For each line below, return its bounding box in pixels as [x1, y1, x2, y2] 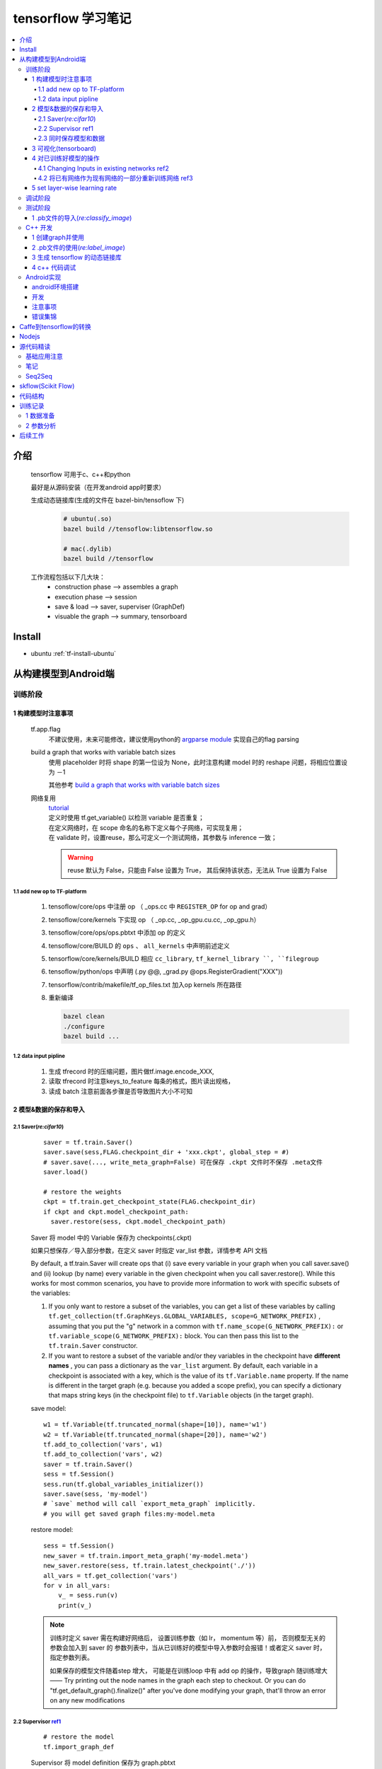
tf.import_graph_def [43, 1743, 115, 1751]
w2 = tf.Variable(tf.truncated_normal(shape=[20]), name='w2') [43, 1430, 267, 1439]
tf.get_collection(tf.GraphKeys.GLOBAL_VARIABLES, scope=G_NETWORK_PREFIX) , [48, 1312, 321, 1320]
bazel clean [63, 1013, 105, 1020]
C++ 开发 [25, 223, 53, 231]
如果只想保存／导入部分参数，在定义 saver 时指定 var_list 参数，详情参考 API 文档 [30, 1246, 268, 1255]
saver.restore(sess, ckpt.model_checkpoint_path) [50, 1218, 226, 1226]
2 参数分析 [25, 421, 57, 430]
